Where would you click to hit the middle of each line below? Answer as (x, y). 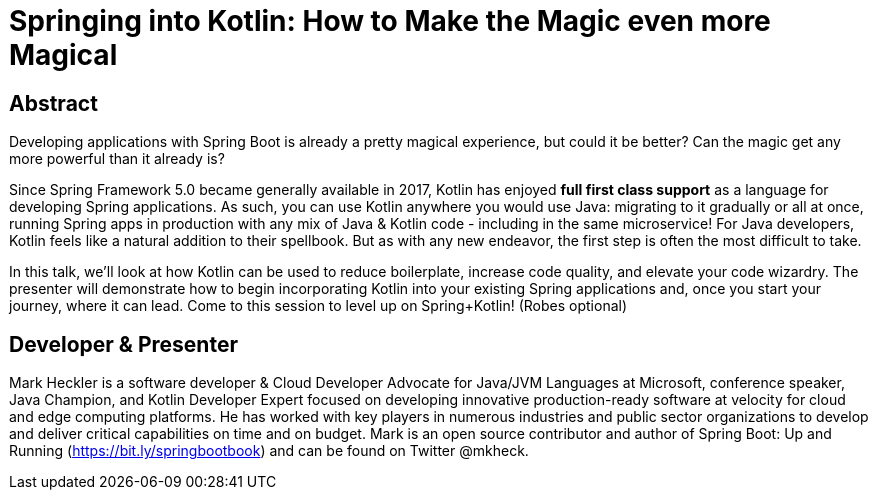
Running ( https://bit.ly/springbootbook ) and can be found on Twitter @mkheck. (269, 451)
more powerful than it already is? (117, 159)
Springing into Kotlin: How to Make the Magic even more (390, 21)
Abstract (53, 103)
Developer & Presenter (123, 344)
